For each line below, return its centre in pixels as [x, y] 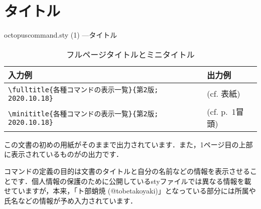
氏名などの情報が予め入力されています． [71, 200]
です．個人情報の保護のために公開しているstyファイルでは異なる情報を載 [131, 181]
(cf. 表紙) [224, 93]
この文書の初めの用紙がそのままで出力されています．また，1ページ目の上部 [128, 144]
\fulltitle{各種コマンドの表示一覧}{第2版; [83, 89]
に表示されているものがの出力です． [64, 154]
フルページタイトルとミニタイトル [130, 54]
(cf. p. [217, 111]
